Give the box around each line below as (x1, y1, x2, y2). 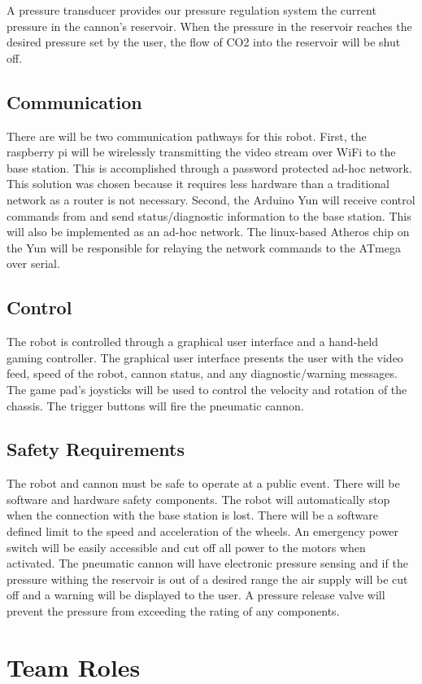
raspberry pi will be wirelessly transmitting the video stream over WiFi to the (7, 143, 396, 160)
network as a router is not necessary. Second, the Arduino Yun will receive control (7, 191, 415, 208)
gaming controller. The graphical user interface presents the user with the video (7, 349, 403, 366)
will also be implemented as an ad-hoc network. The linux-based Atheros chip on (7, 223, 410, 240)
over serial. (7, 255, 60, 272)
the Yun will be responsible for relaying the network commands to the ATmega (7, 239, 401, 256)
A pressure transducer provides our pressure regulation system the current (7, 2, 376, 18)
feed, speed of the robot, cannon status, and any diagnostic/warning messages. (7, 365, 398, 382)
